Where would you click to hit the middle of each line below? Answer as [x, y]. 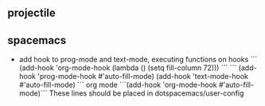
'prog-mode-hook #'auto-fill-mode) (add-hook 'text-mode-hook [143, 77]
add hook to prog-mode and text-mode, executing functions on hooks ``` [138, 60]
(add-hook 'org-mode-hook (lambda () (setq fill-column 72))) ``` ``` [128, 68]
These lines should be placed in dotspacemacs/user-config [146, 93]
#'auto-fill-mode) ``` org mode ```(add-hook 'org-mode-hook [118, 85]
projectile [32, 13]
